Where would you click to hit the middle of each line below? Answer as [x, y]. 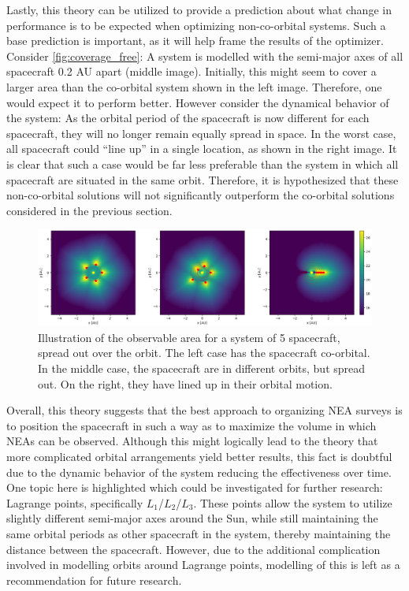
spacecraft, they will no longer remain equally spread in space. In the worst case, [201, 133]
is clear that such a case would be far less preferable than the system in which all [203, 164]
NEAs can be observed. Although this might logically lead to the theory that [192, 441]
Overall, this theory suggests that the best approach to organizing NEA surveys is [204, 410]
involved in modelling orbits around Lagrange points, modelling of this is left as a [203, 565]
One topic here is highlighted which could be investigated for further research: [195, 487]
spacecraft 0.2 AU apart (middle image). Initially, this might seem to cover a [191, 71]
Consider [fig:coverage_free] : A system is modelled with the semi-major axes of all [205, 56]
